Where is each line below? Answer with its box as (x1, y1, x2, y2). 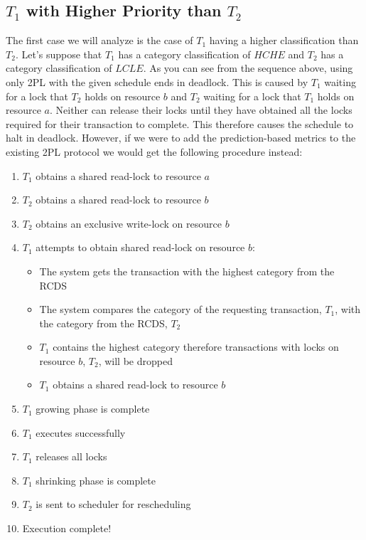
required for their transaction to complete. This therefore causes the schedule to (6, 116, 354, 131)
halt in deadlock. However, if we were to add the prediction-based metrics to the (6, 130, 356, 145)
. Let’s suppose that (15, 46, 102, 61)
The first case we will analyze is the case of (6, 33, 193, 48)
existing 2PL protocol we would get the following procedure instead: (6, 144, 303, 159)
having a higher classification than (209, 33, 359, 48)
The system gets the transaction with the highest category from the (39, 263, 335, 278)
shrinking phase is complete (36, 472, 156, 487)
